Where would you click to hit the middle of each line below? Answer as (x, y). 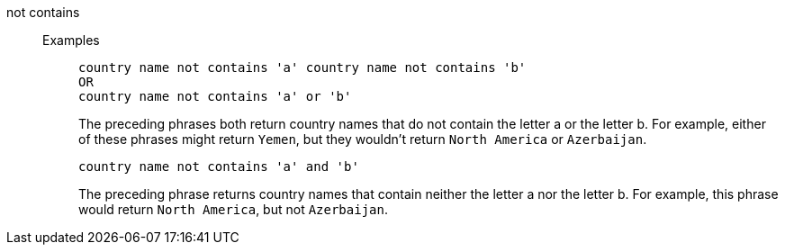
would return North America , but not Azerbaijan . (233, 209)
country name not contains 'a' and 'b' (219, 166)
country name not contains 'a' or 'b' (215, 96)
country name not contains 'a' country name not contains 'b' (302, 67)
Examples (71, 40)
